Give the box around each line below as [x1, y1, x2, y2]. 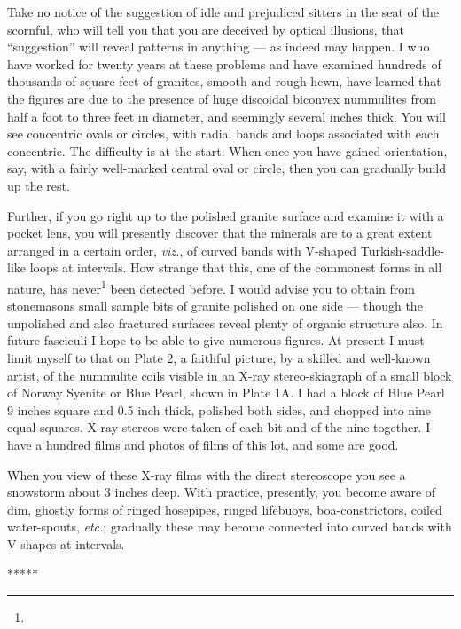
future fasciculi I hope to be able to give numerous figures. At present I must [7, 331, 425, 350]
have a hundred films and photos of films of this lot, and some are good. [7, 435, 399, 453]
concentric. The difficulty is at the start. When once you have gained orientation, [7, 141, 448, 160]
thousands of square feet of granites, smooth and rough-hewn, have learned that [7, 72, 441, 90]
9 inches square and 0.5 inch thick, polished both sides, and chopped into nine [7, 400, 432, 419]
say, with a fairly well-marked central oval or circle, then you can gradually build [7, 159, 446, 177]
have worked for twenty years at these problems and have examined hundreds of [7, 54, 441, 73]
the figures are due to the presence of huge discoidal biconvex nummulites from [7, 89, 436, 107]
